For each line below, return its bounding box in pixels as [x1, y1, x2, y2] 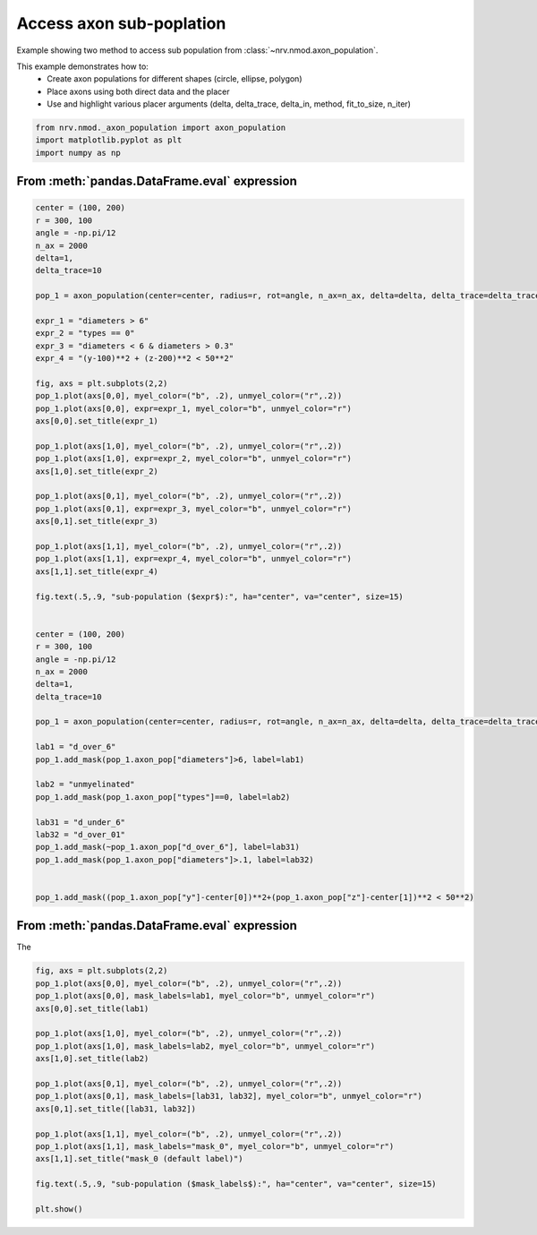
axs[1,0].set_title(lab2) [35, 1053, 149, 1064]
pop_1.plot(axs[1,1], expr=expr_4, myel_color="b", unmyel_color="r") [35, 553, 353, 564]
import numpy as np [35, 148, 121, 158]
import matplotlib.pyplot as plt [35, 135, 183, 145]
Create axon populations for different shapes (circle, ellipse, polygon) [47, 73, 303, 84]
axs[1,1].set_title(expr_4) [35, 566, 158, 577]
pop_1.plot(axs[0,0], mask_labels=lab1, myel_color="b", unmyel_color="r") [35, 991, 376, 1001]
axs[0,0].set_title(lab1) [35, 1003, 149, 1014]
